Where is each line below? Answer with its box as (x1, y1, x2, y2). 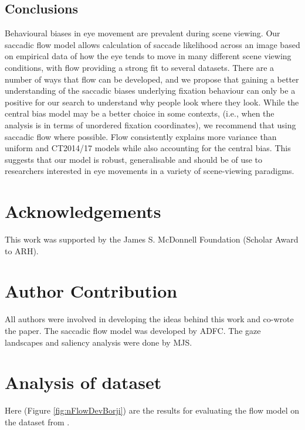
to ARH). (5, 244, 39, 257)
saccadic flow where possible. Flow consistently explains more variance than (5, 130, 277, 142)
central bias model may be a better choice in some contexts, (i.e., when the (5, 107, 274, 120)
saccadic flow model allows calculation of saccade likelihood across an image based (5, 38, 300, 50)
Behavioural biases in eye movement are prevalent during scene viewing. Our (5, 27, 280, 39)
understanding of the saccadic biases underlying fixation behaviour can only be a (5, 84, 296, 97)
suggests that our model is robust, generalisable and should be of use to (5, 153, 263, 165)
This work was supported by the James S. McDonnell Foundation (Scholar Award (5, 233, 299, 245)
